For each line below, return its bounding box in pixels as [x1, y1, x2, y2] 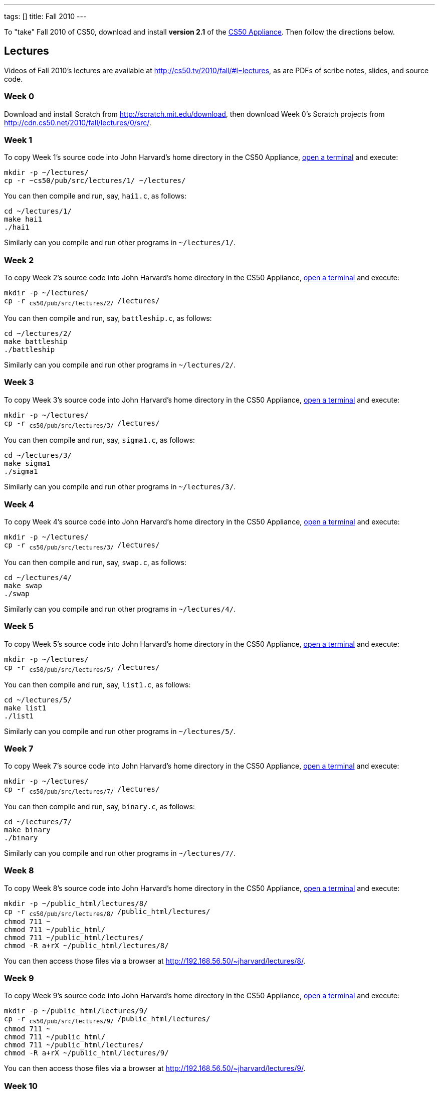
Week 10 [4, 1080, 38, 1091]
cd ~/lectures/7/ [4, 818, 72, 826]
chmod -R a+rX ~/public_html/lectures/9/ [4, 1049, 169, 1057]
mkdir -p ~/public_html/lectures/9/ [4, 1007, 148, 1015]
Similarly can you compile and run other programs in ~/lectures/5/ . [4, 726, 236, 736]
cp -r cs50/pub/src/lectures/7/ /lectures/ [4, 785, 160, 796]
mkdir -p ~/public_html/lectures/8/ [4, 899, 148, 907]
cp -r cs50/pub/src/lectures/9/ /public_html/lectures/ [4, 1015, 210, 1025]
